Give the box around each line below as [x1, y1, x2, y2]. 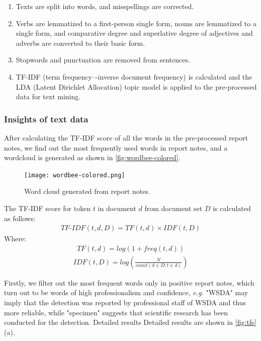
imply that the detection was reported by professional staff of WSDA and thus [4, 297, 246, 308]
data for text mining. [16, 91, 81, 102]
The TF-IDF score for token [4, 203, 91, 213]
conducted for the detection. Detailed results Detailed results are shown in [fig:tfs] [4, 317, 256, 327]
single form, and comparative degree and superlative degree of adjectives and [16, 28, 253, 38]
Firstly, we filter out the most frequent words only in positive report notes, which [4, 277, 254, 288]
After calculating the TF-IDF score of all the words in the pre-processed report [4, 132, 248, 143]
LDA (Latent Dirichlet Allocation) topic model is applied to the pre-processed [16, 81, 257, 92]
